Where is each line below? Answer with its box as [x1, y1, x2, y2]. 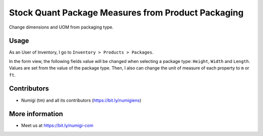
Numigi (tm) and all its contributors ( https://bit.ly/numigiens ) [21, 97, 142, 103]
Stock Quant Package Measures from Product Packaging [9, 7, 244, 18]
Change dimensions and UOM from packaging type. [9, 24, 114, 30]
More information [9, 110, 63, 118]
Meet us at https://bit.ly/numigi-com [21, 122, 94, 128]
